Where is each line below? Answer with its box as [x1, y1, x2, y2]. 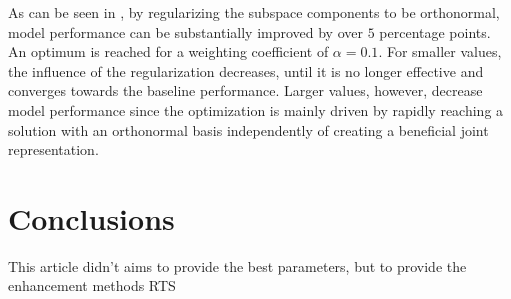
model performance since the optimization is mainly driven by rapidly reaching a [8, 99, 504, 120]
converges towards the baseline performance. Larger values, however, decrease [8, 80, 483, 101]
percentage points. [379, 21, 491, 42]
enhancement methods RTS [8, 275, 176, 296]
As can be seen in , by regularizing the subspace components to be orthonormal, [8, 2, 500, 22]
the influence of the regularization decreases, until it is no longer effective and [8, 60, 484, 81]
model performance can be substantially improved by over [8, 21, 363, 42]
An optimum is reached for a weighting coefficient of [8, 41, 329, 62]
